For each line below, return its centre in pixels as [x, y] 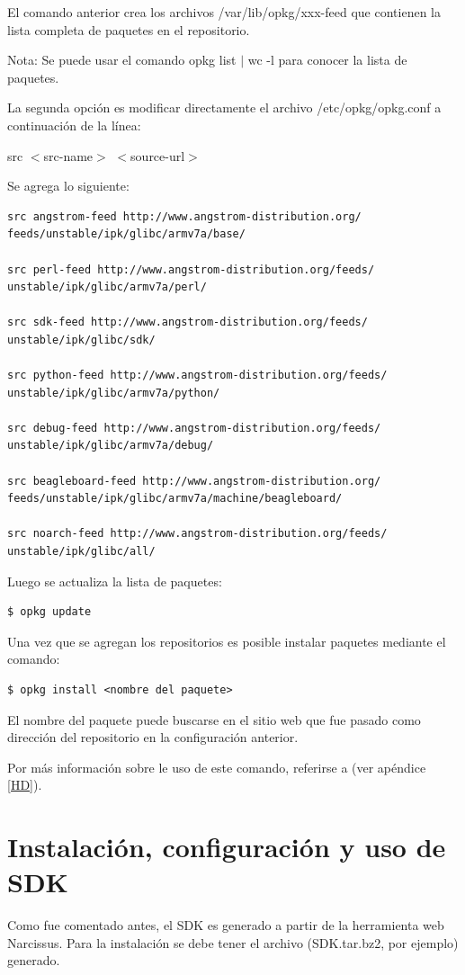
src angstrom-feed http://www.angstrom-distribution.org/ [184, 216]
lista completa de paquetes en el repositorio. [129, 29]
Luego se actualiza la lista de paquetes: [115, 581]
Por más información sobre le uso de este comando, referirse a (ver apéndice [217, 767]
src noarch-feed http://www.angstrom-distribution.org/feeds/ [197, 534]
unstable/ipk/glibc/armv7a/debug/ [111, 446]
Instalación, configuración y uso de [227, 847]
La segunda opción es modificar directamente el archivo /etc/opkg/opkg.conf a [224, 107]
